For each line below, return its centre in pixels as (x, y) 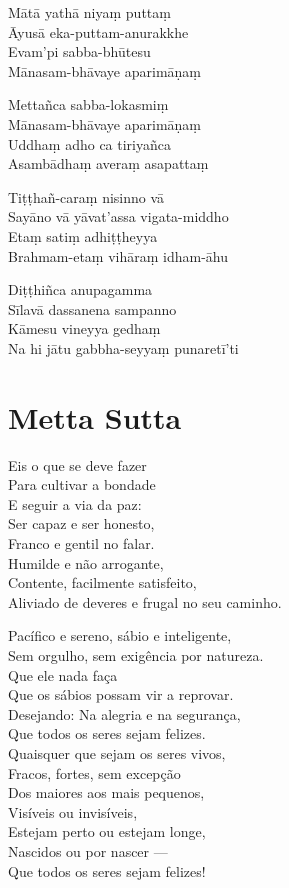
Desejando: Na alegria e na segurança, (124, 713)
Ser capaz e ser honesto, (81, 523)
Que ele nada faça (63, 674)
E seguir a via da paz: (75, 503)
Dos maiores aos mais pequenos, (106, 792)
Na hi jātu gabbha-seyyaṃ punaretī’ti (123, 347)
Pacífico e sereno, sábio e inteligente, (120, 635)
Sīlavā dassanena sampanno (92, 308)
